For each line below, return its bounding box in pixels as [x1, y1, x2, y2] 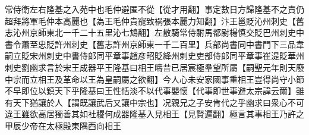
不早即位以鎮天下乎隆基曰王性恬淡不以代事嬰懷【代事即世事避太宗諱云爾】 [5, 84, 296, 97]
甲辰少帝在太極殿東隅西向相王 [5, 119, 121, 131]
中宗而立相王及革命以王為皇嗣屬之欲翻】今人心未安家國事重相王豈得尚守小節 [5, 73, 304, 85]
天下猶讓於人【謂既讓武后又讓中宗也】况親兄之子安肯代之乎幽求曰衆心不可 [12, 96, 304, 108]
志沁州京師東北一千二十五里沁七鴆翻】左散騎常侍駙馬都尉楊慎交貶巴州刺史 [5, 26, 296, 39]
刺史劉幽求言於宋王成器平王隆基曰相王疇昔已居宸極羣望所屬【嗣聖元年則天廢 [5, 61, 304, 73]
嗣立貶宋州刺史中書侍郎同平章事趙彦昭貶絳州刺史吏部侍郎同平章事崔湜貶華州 [5, 49, 304, 62]
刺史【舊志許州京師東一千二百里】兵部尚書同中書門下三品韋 [71, 37, 304, 50]
